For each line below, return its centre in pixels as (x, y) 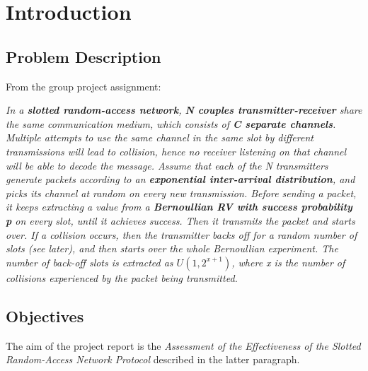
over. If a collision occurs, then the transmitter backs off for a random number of (182, 234)
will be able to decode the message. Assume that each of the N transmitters (167, 165)
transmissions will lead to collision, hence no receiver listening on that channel (176, 151)
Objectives (45, 316)
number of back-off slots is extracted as (90, 262)
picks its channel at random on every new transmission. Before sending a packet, (181, 193)
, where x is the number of (288, 262)
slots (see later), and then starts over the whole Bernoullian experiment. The (172, 248)
